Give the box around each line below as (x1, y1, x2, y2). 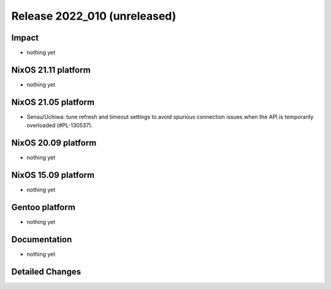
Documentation (11, 234, 72, 245)
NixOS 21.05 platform (11, 97, 95, 107)
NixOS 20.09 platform (11, 138, 97, 148)
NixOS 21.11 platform (11, 64, 91, 75)
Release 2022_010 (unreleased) (11, 9, 177, 23)
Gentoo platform (11, 202, 76, 212)
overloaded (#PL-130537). (26, 121, 93, 129)
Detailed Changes (11, 266, 82, 277)
